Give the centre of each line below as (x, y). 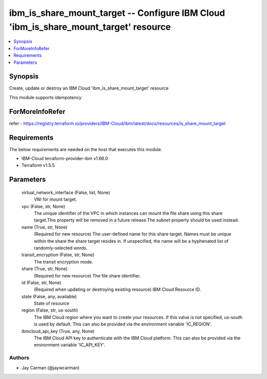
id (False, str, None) (42, 282)
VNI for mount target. (55, 199)
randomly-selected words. (61, 248)
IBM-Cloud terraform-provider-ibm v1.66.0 (65, 159)
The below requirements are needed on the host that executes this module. (86, 149)
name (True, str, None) (44, 227)
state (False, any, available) (49, 296)
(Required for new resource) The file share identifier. (87, 275)
